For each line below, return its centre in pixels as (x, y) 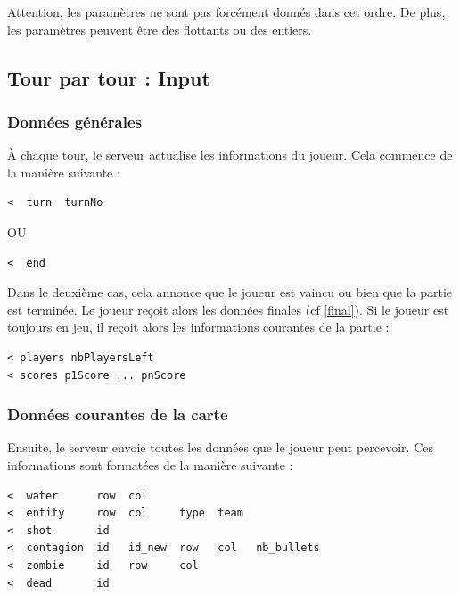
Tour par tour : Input (109, 77)
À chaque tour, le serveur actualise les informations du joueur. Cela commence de (230, 155)
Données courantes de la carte (118, 414)
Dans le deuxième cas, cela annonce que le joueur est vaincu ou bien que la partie (230, 292)
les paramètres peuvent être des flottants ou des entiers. (160, 29)
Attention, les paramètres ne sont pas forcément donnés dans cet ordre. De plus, (226, 12)
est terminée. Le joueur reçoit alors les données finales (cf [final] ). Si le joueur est (228, 309)
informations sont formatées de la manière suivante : (150, 464)
